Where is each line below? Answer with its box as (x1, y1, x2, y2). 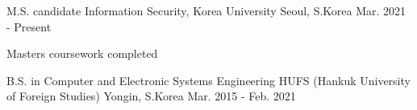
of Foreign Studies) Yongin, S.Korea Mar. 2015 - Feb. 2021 (6, 88, 296, 104)
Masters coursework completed (6, 45, 158, 62)
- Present (6, 18, 52, 35)
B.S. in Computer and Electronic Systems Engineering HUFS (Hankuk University (6, 71, 411, 88)
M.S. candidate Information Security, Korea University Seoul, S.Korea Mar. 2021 (6, 2, 407, 18)
